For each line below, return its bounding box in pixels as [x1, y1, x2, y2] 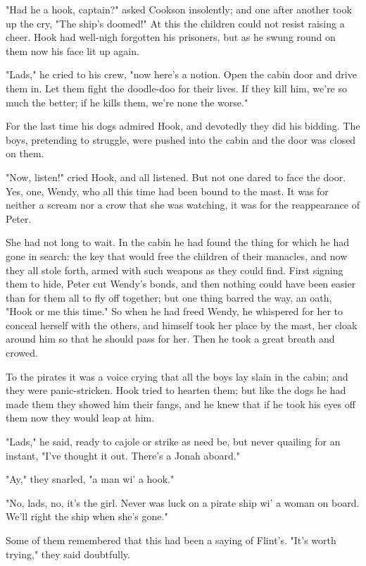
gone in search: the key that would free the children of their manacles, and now [6, 248, 348, 263]
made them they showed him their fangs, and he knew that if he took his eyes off [6, 396, 355, 411]
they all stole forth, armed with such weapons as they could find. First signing [6, 262, 343, 277]
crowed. [6, 345, 38, 360]
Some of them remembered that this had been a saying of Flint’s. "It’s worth [6, 533, 336, 547]
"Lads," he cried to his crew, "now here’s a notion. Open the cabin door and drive [6, 67, 357, 82]
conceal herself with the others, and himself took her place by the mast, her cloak [6, 317, 358, 332]
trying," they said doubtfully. [6, 546, 130, 561]
